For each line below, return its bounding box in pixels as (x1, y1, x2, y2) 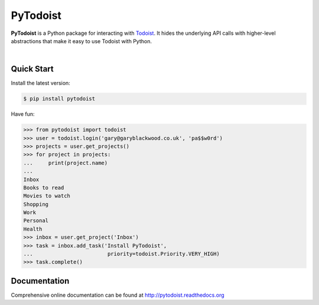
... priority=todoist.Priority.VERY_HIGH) (23, 251, 220, 257)
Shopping (23, 201, 49, 207)
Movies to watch (23, 193, 71, 199)
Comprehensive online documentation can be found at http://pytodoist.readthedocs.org (11, 291, 224, 298)
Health (23, 225, 43, 232)
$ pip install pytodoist (23, 95, 96, 102)
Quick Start (11, 64, 54, 74)
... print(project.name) (23, 160, 108, 166)
